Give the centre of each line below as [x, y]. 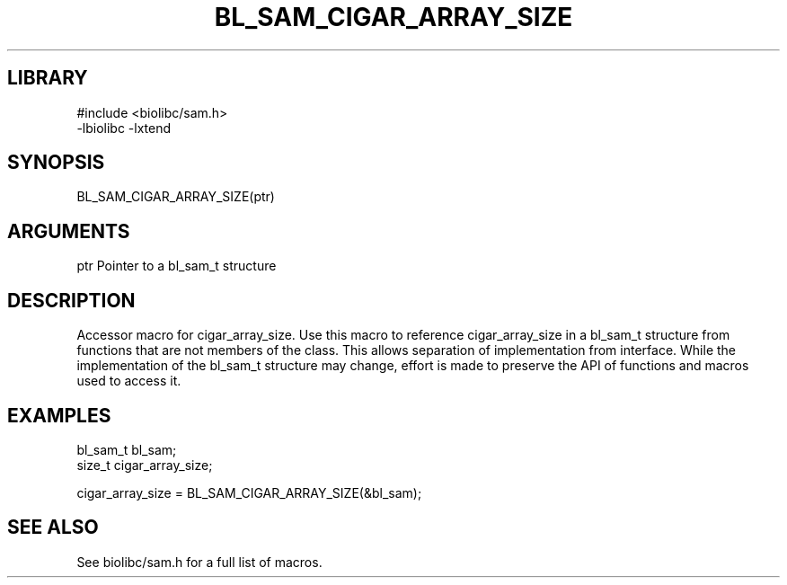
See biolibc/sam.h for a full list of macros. [199, 562]
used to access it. [129, 381]
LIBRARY [48, 78]
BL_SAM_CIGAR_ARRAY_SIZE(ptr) [176, 197]
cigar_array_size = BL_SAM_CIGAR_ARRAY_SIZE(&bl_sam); [249, 492]
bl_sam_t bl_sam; [127, 449]
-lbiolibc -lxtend [124, 128]
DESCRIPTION [71, 300]
